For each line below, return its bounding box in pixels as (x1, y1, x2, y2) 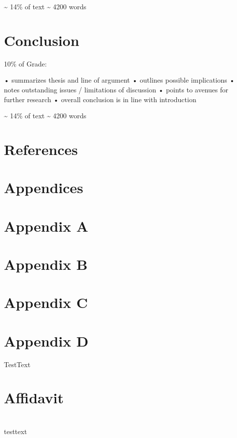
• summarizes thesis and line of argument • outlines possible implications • (4, 75, 235, 85)
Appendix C (4, 292, 88, 312)
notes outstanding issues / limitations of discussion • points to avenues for (4, 84, 228, 94)
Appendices (4, 177, 84, 197)
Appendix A (4, 216, 88, 236)
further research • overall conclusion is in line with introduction (4, 94, 196, 104)
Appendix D (4, 330, 88, 350)
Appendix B (4, 254, 88, 274)
